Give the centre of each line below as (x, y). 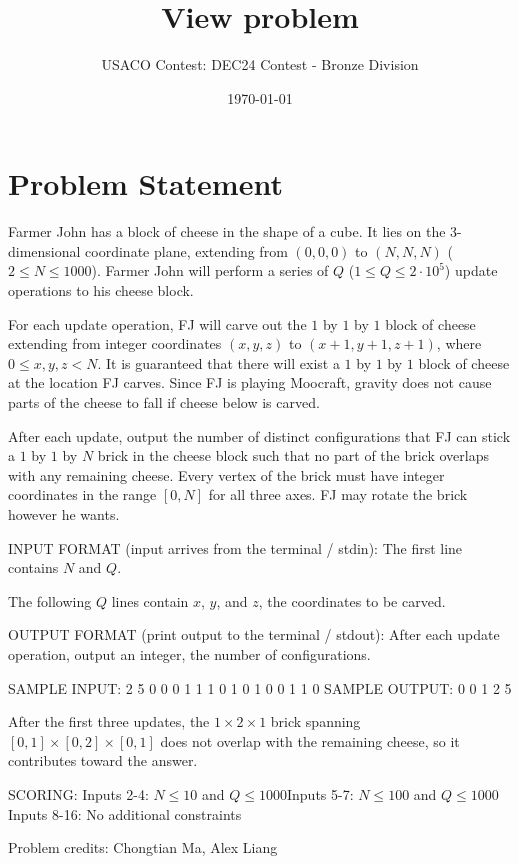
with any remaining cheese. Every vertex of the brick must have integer (226, 474)
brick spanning (315, 721)
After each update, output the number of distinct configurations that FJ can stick (259, 435)
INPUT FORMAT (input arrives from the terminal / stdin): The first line (235, 547)
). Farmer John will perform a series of (210, 270)
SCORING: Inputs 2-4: (78, 793)
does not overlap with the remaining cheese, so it (310, 740)
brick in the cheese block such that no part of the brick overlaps (293, 455)
